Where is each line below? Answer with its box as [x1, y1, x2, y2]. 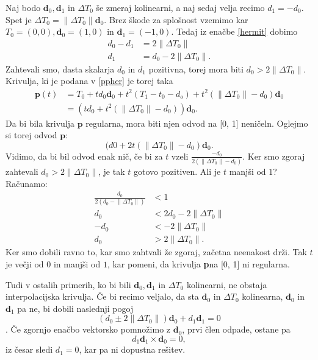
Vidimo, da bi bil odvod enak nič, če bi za [5, 149, 163, 162]
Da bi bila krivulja [5, 116, 75, 129]
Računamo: [5, 177, 48, 189]
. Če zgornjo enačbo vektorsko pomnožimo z [5, 323, 171, 336]
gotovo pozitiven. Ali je [133, 165, 221, 178]
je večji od [5, 258, 44, 270]
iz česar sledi [5, 343, 53, 356]
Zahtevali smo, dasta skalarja [5, 62, 115, 75]
